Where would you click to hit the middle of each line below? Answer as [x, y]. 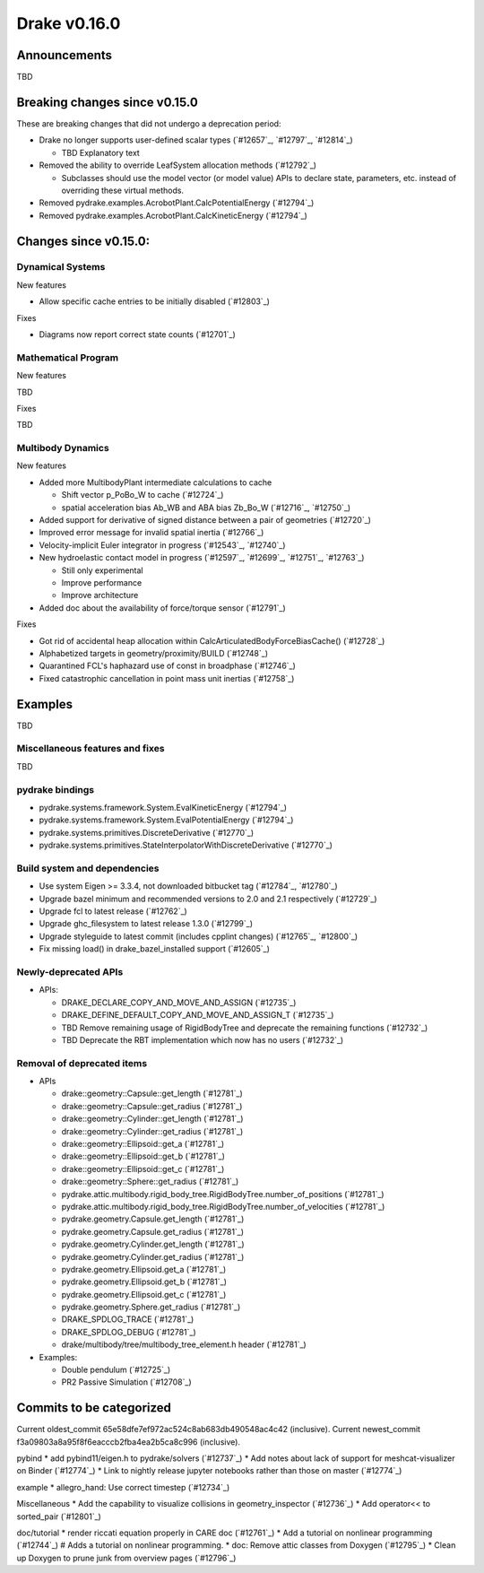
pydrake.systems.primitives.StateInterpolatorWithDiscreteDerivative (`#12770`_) [186, 845]
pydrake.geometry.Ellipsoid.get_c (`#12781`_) [144, 1294]
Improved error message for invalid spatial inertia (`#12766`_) [151, 533]
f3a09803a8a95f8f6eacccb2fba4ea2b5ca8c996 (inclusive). [129, 1442]
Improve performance [102, 582]
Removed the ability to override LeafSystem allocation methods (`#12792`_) [178, 165]
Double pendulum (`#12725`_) [116, 1370]
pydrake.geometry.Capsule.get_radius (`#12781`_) [153, 1231]
